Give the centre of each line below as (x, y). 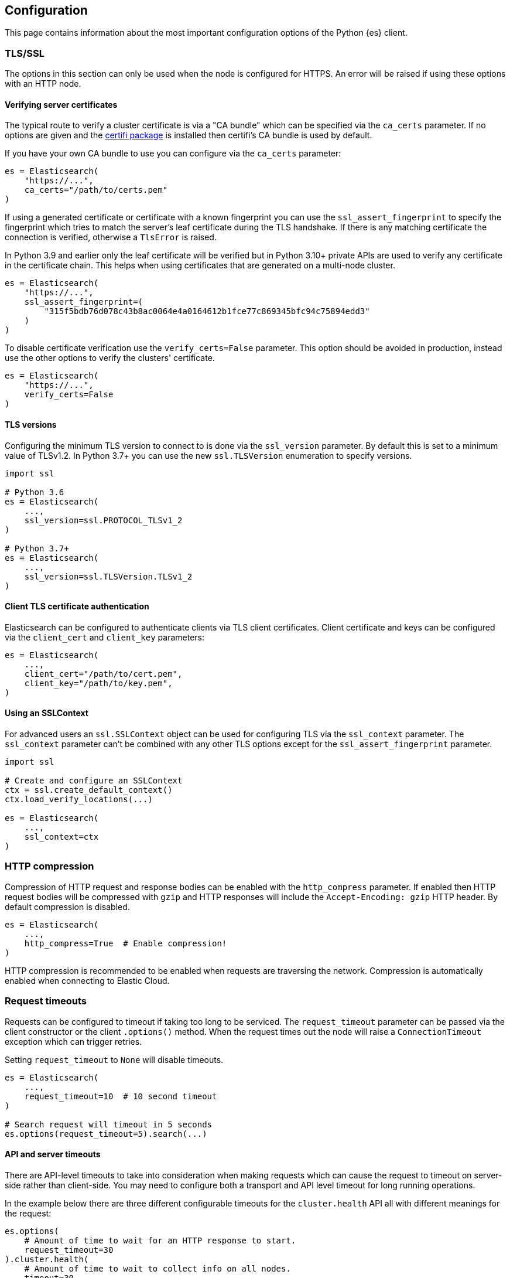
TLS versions (31, 425)
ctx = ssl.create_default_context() (89, 790)
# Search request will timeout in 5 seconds (109, 1124)
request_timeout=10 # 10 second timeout (121, 1096)
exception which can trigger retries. (73, 1041)
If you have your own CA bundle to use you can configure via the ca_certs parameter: (173, 154)
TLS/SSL (25, 53)
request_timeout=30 (69, 1250)
